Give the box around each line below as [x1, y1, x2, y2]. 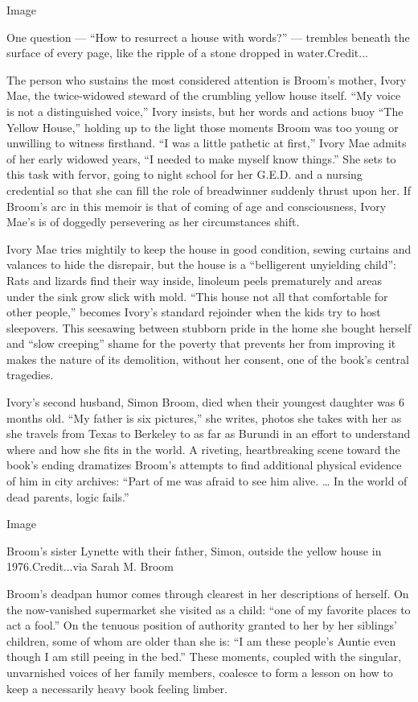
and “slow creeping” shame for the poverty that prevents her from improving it [6, 335, 396, 352]
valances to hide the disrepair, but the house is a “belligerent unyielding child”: [6, 256, 396, 273]
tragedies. [6, 366, 54, 383]
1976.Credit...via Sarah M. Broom [6, 558, 174, 575]
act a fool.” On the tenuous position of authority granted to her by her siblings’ [6, 617, 397, 634]
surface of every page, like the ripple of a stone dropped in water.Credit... [6, 44, 368, 61]
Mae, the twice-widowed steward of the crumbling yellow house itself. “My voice [6, 87, 401, 104]
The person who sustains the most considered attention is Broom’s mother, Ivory [6, 71, 407, 88]
